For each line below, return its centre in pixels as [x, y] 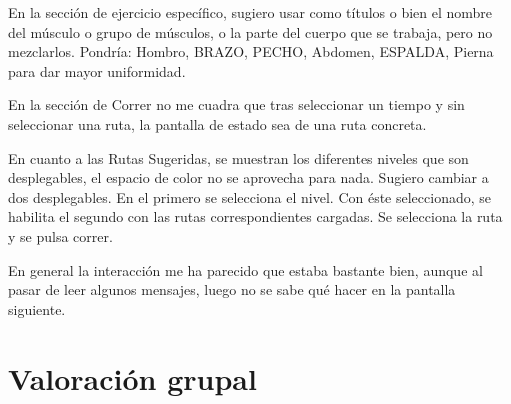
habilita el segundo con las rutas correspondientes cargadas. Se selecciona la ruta [255, 216]
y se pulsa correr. [60, 235]
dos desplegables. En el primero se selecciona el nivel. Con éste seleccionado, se [250, 196]
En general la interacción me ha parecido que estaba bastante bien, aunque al [245, 269]
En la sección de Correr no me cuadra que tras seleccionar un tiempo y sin [236, 104]
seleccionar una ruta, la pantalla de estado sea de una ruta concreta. [217, 123]
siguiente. [37, 308]
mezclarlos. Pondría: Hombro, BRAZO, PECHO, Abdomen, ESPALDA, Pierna [251, 51]
